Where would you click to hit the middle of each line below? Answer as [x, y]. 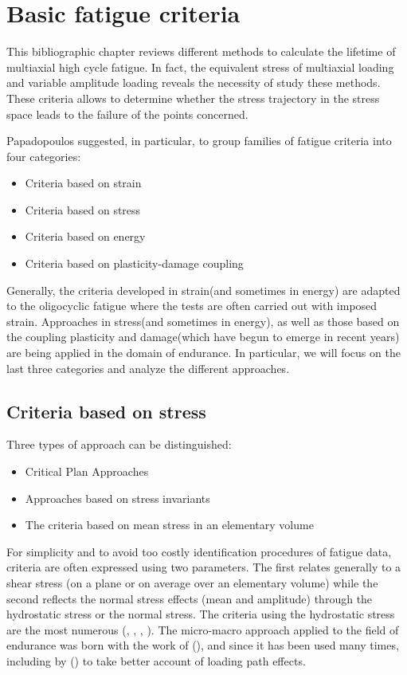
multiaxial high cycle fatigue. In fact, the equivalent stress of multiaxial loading [200, 67]
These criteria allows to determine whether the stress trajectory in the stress [193, 98]
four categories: [44, 156]
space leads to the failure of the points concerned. [127, 114]
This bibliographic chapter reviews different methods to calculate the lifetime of [201, 51]
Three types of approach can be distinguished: [119, 444]
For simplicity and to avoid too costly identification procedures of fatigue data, [199, 551]
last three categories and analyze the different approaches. [148, 368]
